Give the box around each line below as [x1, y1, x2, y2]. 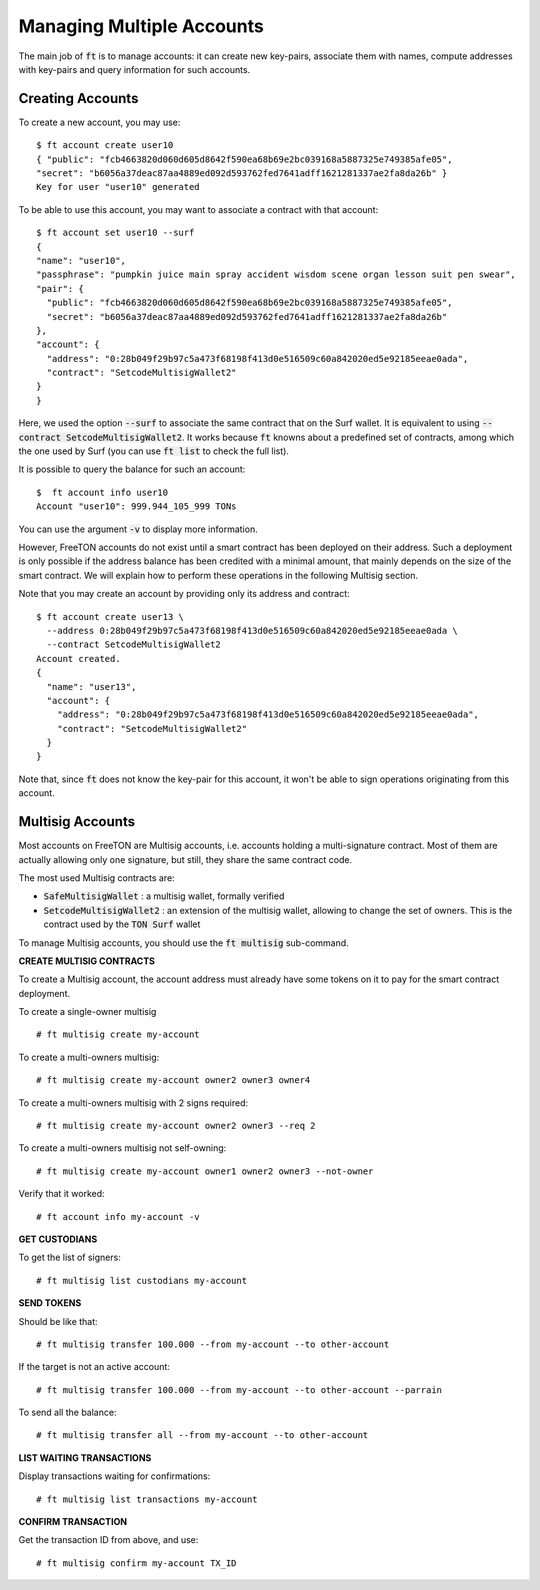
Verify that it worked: [18, 1188, 105, 1200]
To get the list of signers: [18, 1251, 122, 1264]
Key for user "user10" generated [36, 181, 200, 193]
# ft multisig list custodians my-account [36, 1275, 248, 1286]
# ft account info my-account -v [36, 1211, 200, 1222]
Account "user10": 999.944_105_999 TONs [36, 501, 237, 512]
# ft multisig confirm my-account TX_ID [36, 1557, 237, 1569]
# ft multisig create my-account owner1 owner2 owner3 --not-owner [36, 1165, 374, 1177]
